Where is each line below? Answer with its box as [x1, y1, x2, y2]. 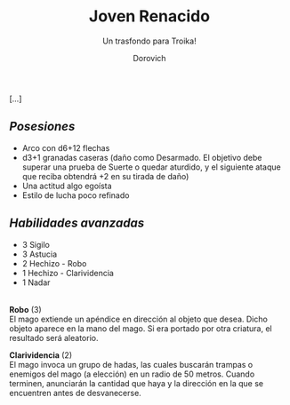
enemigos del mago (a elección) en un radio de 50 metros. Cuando [9, 369, 255, 379]
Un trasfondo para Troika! [101, 36, 197, 46]
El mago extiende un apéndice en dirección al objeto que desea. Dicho [9, 314, 269, 324]
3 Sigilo [21, 239, 51, 250]
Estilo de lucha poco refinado [21, 189, 130, 201]
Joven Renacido [88, 6, 211, 27]
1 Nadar [21, 277, 51, 288]
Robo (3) [9, 304, 42, 314]
